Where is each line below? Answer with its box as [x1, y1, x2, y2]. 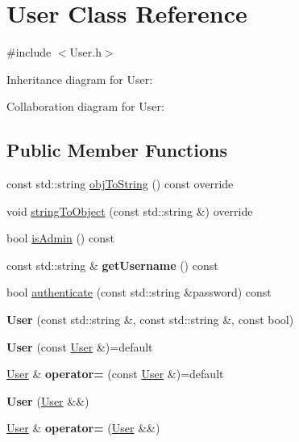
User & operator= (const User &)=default [6, 365, 224, 382]
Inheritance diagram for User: [6, 70, 153, 87]
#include [6, 44, 52, 61]
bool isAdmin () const [6, 229, 114, 246]
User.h [69, 44, 102, 61]
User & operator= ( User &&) [6, 419, 160, 436]
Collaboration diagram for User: [6, 98, 164, 115]
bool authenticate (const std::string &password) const [6, 284, 272, 301]
